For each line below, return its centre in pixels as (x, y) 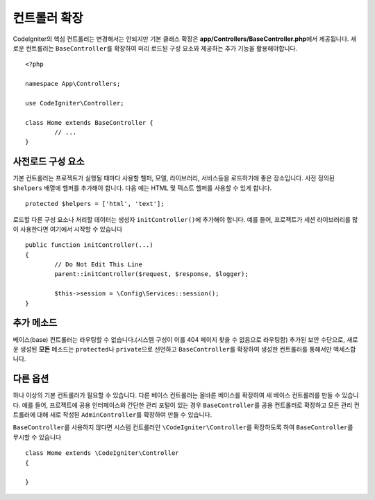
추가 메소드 (35, 323)
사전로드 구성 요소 (49, 162)
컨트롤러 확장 (48, 18)
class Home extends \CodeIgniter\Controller (102, 453)
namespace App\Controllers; (73, 84)
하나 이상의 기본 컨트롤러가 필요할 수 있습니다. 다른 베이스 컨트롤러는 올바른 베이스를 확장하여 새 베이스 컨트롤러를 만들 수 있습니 (186, 395)
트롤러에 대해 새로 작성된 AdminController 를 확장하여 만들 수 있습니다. (112, 415)
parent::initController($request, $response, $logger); (152, 274)
